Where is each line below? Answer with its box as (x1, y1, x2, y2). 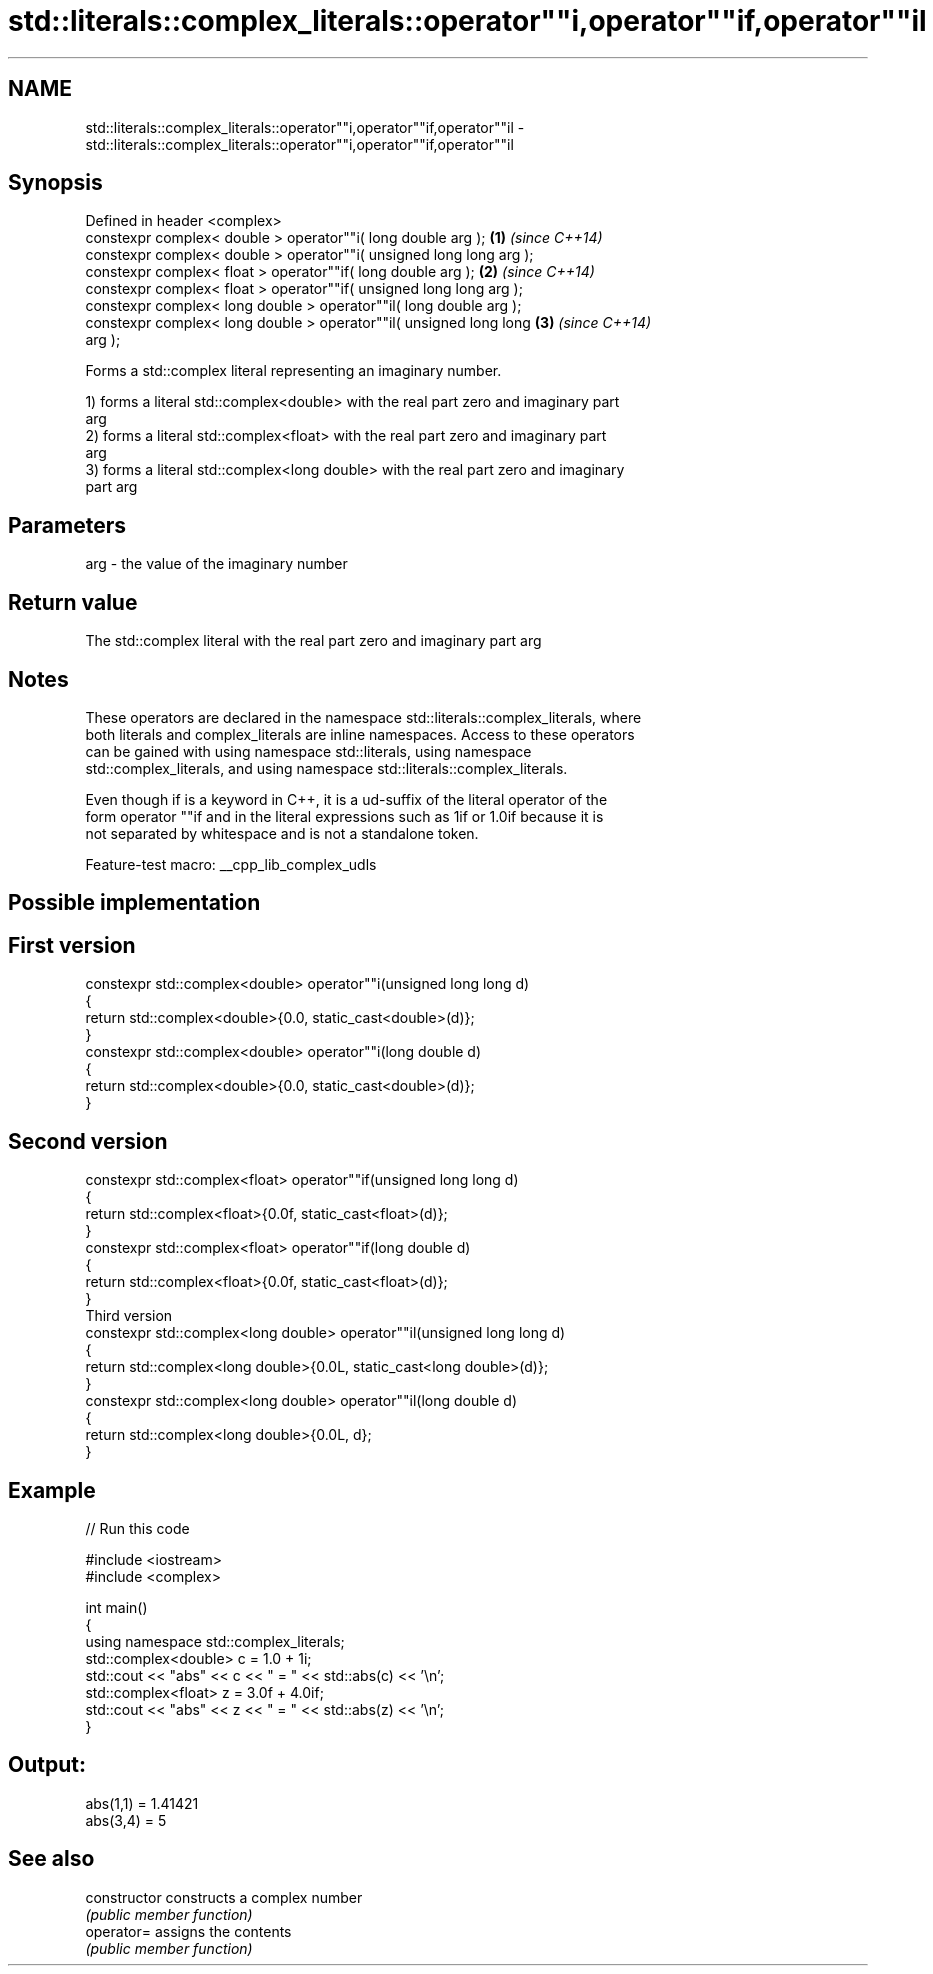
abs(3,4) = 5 (85, 1811, 167, 1829)
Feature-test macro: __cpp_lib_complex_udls (85, 855, 377, 873)
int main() (85, 1598, 148, 1616)
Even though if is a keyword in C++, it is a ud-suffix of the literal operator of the (85, 790, 608, 808)
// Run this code (85, 1519, 190, 1537)
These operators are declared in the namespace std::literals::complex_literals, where (85, 708, 642, 726)
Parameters (8, 512, 126, 538)
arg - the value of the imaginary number (85, 555, 348, 573)
